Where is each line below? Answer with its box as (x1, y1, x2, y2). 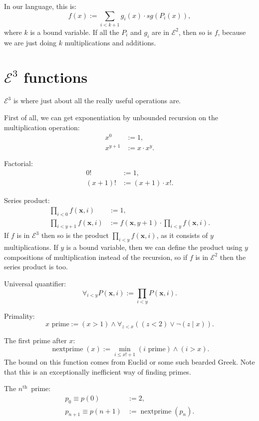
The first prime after (4, 335, 67, 346)
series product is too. (4, 261, 68, 272)
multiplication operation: (4, 122, 80, 132)
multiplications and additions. (64, 37, 156, 47)
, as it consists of (156, 230, 208, 240)
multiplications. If (4, 242, 58, 252)
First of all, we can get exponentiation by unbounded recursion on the (4, 112, 219, 123)
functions (23, 66, 88, 87)
